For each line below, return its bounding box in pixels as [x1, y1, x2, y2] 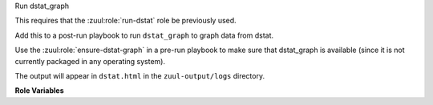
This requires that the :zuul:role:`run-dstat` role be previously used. [14, 16, 237, 26]
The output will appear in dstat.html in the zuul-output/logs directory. [14, 71, 265, 80]
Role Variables [14, 86, 64, 95]
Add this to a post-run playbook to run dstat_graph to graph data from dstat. [14, 30, 274, 40]
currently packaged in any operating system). [14, 56, 166, 66]
